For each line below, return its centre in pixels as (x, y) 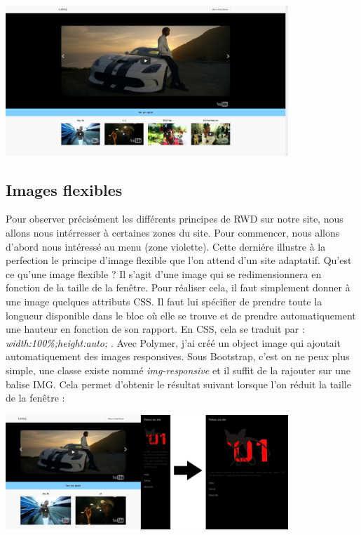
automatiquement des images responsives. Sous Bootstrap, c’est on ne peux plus (178, 356)
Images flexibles (64, 189)
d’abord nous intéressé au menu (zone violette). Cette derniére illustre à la (166, 246)
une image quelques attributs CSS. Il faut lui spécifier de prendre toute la (164, 301)
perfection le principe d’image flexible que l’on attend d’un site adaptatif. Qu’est (179, 260)
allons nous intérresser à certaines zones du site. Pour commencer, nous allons (173, 232)
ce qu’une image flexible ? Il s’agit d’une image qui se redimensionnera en (164, 273)
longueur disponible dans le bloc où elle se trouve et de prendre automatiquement (181, 315)
